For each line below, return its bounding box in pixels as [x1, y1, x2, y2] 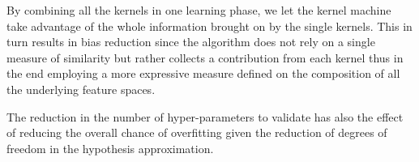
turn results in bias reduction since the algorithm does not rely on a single [6, 33, 375, 50]
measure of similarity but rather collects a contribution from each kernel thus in [6, 49, 404, 66]
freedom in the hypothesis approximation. [6, 139, 214, 156]
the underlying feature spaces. [6, 80, 156, 97]
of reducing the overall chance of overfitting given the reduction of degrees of [6, 124, 387, 141]
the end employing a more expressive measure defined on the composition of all [6, 65, 400, 82]
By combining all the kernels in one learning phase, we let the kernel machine [6, 2, 391, 18]
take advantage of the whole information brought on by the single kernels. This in [6, 17, 413, 34]
